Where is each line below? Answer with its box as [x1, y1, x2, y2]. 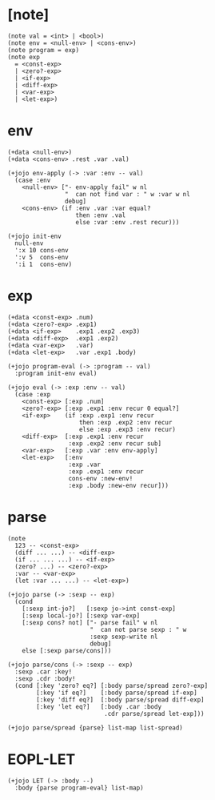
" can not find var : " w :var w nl [64, 190, 191, 198]
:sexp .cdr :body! [14, 674, 77, 682]
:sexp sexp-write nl [90, 633, 158, 641]
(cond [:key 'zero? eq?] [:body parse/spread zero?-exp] [14, 681, 209, 689]
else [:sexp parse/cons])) [22, 646, 112, 654]
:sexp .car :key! [14, 667, 73, 676]
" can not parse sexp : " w [90, 625, 187, 633]
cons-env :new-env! [68, 474, 133, 482]
